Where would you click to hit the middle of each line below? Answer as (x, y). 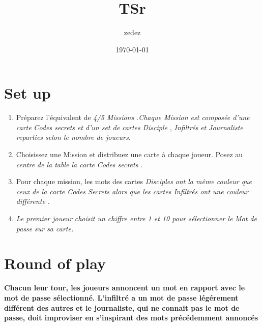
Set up (27, 93)
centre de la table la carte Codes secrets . (79, 164)
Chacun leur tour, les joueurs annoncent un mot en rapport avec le (125, 288)
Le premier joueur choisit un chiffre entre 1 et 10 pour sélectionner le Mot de (136, 218)
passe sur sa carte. (45, 228)
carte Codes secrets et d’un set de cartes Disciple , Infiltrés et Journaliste (129, 127)
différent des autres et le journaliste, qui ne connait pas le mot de (122, 307)
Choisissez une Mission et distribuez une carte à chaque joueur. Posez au (129, 154)
